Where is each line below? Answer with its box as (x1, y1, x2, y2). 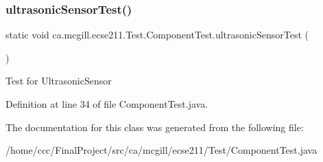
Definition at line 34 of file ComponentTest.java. (5, 97, 208, 111)
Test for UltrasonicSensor (5, 73, 112, 88)
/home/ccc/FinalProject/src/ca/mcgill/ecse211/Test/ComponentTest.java (5, 143, 318, 157)
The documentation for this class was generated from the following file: (5, 119, 304, 134)
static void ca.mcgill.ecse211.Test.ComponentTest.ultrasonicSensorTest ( (5, 27, 309, 42)
